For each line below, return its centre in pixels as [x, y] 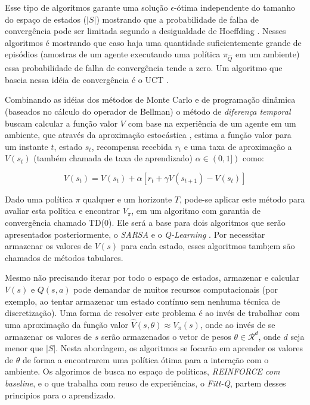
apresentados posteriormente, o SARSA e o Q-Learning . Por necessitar [135, 234]
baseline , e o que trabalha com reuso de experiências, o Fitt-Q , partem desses [145, 383]
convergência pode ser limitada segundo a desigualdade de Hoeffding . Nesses [145, 31]
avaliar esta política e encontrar [63, 211]
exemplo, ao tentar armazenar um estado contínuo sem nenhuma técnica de [142, 301]
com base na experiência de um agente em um [212, 123]
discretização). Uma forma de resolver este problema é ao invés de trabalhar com [152, 313]
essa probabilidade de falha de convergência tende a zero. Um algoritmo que [144, 68]
